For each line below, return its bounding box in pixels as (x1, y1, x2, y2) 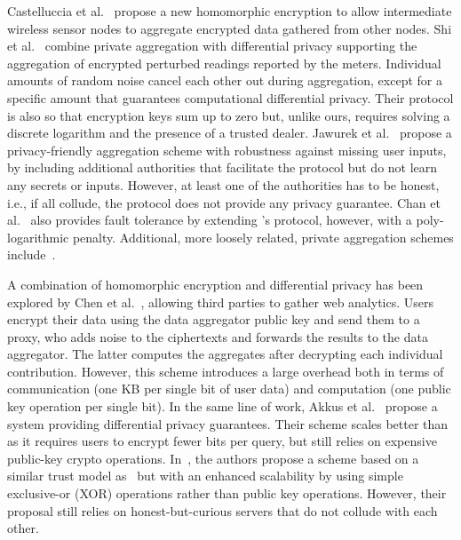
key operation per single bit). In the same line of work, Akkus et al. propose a (7, 397, 438, 416)
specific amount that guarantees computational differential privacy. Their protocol (7, 88, 454, 107)
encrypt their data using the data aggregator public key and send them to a (7, 310, 420, 329)
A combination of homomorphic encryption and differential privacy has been (7, 274, 424, 293)
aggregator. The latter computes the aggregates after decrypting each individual (7, 345, 443, 363)
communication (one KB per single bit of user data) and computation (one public (7, 379, 451, 398)
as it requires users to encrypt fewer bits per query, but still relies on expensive (7, 432, 437, 450)
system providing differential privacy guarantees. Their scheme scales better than (7, 414, 449, 433)
